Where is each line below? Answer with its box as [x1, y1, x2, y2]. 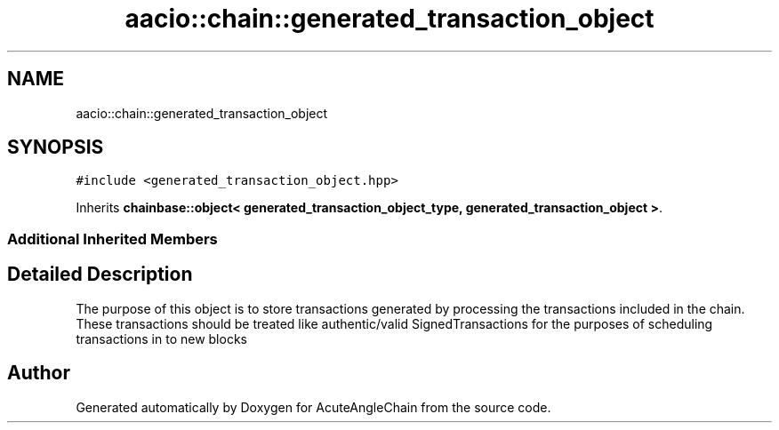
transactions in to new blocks [76, 330, 247, 346]
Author [7, 362, 70, 385]
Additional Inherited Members [7, 229, 218, 248]
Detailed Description [7, 263, 193, 286]
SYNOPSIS [7, 136, 104, 159]
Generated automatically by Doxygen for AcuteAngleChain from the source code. [76, 399, 551, 415]
